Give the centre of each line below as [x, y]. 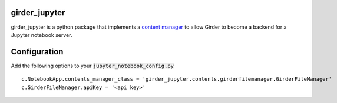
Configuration [37, 52]
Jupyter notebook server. [42, 35]
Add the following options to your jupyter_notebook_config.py [92, 66]
